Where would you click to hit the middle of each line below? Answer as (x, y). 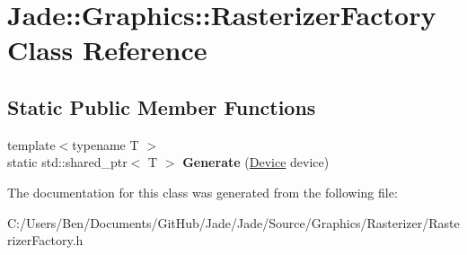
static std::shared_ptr (67, 162)
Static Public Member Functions (162, 106)
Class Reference (107, 50)
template (31, 144)
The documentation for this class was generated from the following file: (203, 192)
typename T (106, 144)
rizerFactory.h (45, 240)
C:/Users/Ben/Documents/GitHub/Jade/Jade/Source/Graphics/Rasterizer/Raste (233, 222)
